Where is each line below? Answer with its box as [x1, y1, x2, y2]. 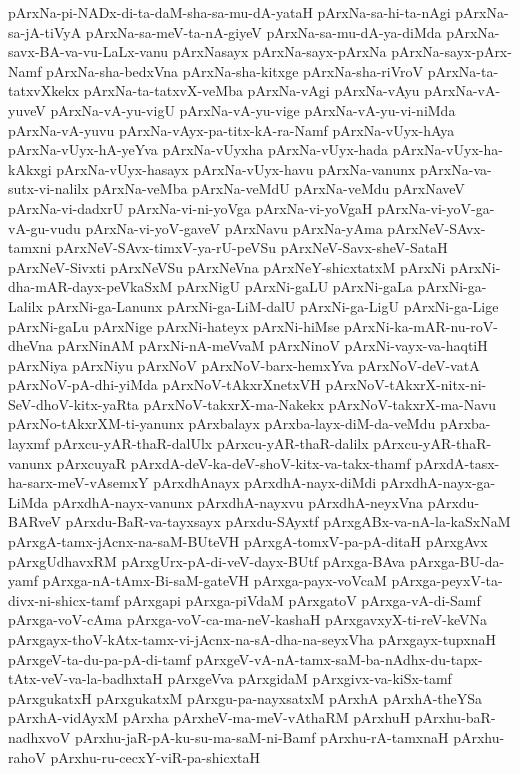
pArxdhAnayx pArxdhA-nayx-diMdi [153, 472, 377, 493]
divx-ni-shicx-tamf [8, 589, 120, 610]
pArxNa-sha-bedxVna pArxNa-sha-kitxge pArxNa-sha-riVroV [46, 60, 424, 81]
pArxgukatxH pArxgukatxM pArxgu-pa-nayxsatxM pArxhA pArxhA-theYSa [8, 687, 483, 708]
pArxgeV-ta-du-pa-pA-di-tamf [8, 648, 191, 669]
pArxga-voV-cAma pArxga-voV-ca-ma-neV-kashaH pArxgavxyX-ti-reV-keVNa [8, 609, 487, 630]
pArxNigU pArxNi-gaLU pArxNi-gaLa [176, 276, 413, 297]
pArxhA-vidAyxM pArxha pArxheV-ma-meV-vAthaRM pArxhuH [8, 707, 411, 728]
